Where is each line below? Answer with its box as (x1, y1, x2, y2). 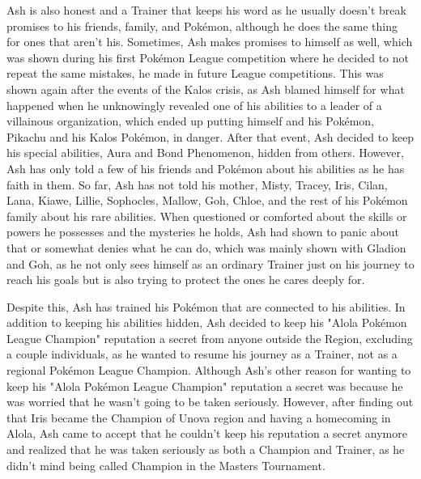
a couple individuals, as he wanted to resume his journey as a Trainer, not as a (6, 345, 398, 362)
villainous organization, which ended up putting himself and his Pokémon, (6, 112, 374, 129)
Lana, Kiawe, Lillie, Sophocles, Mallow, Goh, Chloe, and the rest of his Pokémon (6, 192, 408, 209)
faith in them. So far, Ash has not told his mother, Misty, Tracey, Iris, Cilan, (6, 176, 388, 193)
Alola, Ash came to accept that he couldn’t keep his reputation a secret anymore (6, 425, 407, 442)
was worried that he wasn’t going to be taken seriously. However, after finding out (6, 393, 414, 410)
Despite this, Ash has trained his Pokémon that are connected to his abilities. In (6, 298, 406, 315)
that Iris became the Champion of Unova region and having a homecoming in (6, 409, 391, 426)
